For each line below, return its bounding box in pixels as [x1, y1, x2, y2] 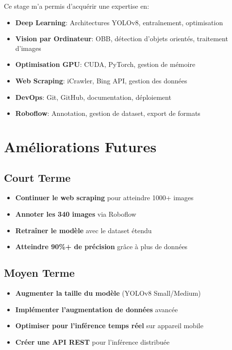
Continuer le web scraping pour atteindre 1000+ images [15, 192, 194, 203]
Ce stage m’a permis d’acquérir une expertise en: [4, 1, 149, 11]
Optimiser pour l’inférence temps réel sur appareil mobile [15, 320, 203, 331]
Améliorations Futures [4, 136, 157, 156]
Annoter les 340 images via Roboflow [15, 208, 136, 219]
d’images [15, 43, 41, 53]
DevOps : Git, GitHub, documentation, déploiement [15, 92, 171, 102]
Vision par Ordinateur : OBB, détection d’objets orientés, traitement [15, 33, 228, 44]
